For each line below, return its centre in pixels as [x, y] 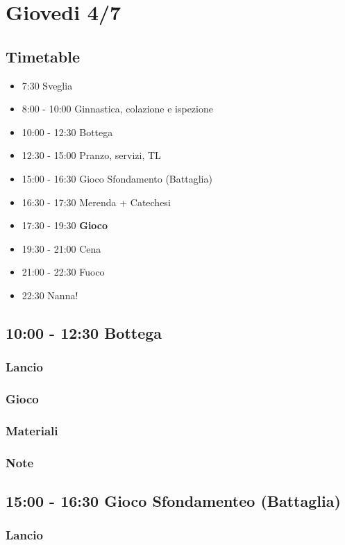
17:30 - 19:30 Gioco [65, 225]
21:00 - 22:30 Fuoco [63, 272]
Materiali [32, 430]
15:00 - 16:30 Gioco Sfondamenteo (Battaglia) [173, 501]
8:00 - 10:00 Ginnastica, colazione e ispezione [117, 109]
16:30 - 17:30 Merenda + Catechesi [96, 202]
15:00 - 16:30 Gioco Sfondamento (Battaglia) [117, 178]
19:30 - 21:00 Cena [61, 248]
